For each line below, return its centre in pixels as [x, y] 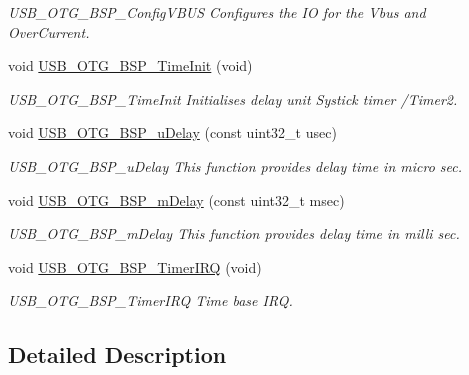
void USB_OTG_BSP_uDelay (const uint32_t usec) [172, 132]
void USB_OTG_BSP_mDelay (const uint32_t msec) [176, 199]
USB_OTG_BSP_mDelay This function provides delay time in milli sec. [234, 233]
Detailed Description [117, 354]
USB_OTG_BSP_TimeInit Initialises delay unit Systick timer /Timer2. [233, 98]
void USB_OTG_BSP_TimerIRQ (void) [135, 266]
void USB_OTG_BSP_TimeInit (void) [130, 65]
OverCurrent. [49, 31]
